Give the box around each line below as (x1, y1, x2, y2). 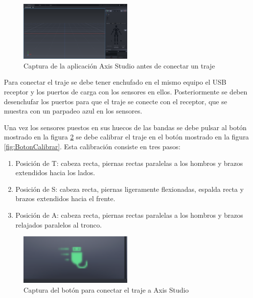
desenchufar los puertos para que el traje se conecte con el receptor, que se (4, 96, 227, 106)
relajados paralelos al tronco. (15, 219, 102, 229)
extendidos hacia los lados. (15, 167, 95, 178)
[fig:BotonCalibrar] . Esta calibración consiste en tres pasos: (4, 141, 181, 151)
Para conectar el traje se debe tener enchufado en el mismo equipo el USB (4, 77, 227, 87)
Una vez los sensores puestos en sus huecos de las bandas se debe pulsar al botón (4, 122, 247, 132)
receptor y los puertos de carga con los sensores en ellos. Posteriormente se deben (4, 86, 248, 96)
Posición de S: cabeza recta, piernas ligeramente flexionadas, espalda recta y (15, 183, 244, 194)
